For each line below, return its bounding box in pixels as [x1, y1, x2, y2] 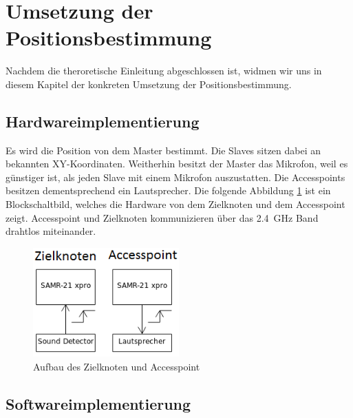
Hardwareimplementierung [6, 110, 200, 132]
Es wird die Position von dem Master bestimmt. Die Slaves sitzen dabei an [6, 143, 321, 157]
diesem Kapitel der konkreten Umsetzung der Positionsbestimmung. [6, 76, 292, 91]
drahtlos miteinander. [6, 224, 96, 238]
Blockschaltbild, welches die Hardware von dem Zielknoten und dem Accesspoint [6, 197, 345, 211]
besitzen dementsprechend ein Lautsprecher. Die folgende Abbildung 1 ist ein [6, 183, 331, 198]
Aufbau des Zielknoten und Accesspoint [33, 359, 200, 373]
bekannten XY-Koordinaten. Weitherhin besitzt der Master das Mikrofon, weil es [6, 156, 348, 171]
